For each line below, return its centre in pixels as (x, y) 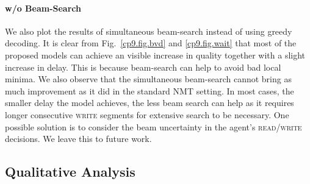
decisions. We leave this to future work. (78, 139)
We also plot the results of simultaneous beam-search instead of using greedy (149, 31)
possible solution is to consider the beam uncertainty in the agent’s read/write (153, 126)
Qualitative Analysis (70, 172)
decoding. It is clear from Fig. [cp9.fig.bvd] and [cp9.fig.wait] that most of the (151, 43)
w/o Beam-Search (43, 8)
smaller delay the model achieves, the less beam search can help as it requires (150, 103)
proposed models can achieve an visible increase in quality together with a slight (155, 55)
